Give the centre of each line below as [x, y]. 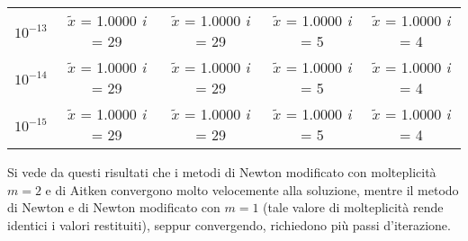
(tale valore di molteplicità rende [353, 207]
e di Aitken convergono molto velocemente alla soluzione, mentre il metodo [252, 189]
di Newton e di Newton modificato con [114, 207]
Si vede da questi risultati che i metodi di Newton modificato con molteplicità [222, 172]
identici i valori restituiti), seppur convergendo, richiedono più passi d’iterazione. [229, 224]
